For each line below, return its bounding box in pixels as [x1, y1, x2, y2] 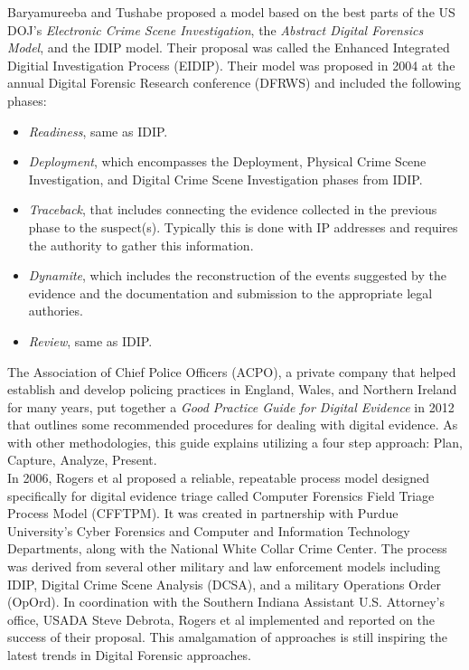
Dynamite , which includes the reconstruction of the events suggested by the [28, 266, 446, 285]
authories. [28, 301, 83, 320]
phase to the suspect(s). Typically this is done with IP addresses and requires [28, 217, 458, 236]
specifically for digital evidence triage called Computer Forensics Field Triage [7, 486, 435, 505]
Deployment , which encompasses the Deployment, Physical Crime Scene [28, 152, 427, 171]
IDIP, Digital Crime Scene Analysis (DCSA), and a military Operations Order [7, 574, 441, 593]
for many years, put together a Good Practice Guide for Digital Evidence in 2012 [7, 397, 455, 416]
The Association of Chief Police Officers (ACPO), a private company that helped [7, 362, 456, 381]
